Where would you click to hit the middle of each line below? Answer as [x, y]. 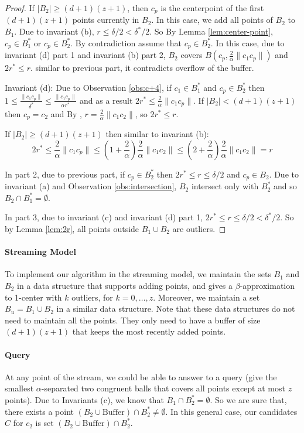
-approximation [267, 285]
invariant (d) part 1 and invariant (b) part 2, [85, 55]
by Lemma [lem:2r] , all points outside [72, 229]
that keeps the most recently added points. [149, 331]
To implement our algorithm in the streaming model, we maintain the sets [138, 274]
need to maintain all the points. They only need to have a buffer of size [133, 320]
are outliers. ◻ [199, 229]
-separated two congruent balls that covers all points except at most [163, 388]
